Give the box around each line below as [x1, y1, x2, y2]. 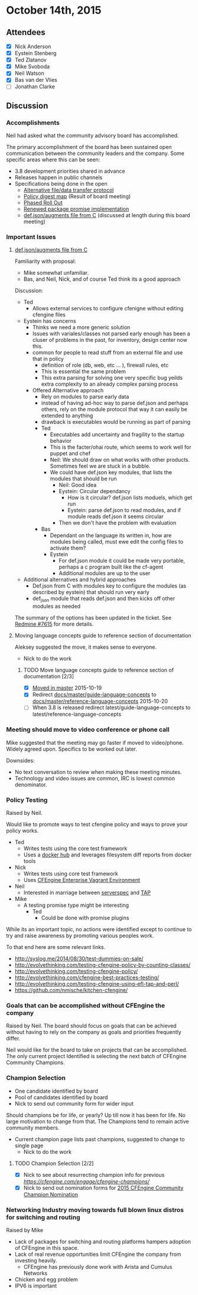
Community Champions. [6, 1059, 65, 1066]
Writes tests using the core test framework [23, 845, 128, 852]
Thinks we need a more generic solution [32, 324, 131, 331]
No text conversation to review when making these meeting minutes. [14, 768, 182, 775]
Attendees [6, 27, 46, 37]
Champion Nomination [23, 1191, 79, 1198]
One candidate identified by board [14, 1087, 99, 1094]
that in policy [32, 356, 64, 363]
